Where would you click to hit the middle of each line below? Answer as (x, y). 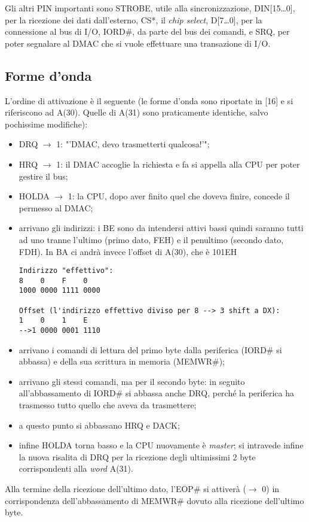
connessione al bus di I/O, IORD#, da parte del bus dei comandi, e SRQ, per (147, 31)
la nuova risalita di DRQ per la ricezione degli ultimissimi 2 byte (137, 456)
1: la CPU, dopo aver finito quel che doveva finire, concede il (179, 196)
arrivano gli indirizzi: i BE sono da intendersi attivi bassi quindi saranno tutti (161, 228)
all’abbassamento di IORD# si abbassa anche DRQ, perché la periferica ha (156, 393)
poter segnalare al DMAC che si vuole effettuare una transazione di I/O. (138, 43)
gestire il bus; (43, 176)
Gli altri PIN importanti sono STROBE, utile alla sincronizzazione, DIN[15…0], (150, 8)
